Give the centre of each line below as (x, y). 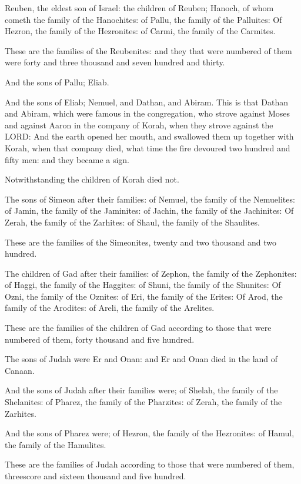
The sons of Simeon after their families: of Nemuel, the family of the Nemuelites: (150, 199)
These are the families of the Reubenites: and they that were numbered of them (148, 50)
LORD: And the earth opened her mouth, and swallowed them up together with (149, 136)
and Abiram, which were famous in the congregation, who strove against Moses (148, 113)
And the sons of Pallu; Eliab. (57, 82)
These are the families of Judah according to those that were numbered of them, (150, 464)
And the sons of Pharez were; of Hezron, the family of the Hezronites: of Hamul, (150, 433)
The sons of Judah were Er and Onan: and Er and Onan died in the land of (141, 359)
